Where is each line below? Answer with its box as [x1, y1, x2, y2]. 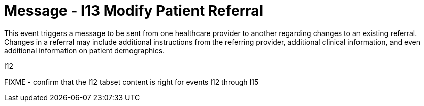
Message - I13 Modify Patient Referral [4, 2, 264, 19]
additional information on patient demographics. [4, 46, 165, 55]
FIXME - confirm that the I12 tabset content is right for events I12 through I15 [4, 77, 259, 86]
